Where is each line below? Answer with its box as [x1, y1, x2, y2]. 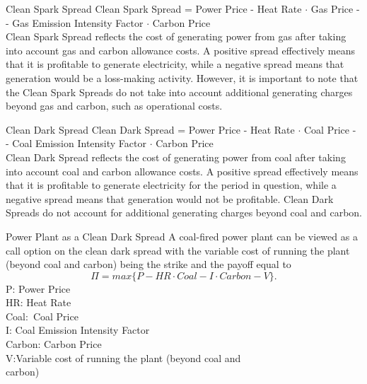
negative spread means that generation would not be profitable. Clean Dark [6, 191, 334, 206]
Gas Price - [310, 1, 360, 16]
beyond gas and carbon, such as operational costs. [6, 98, 223, 113]
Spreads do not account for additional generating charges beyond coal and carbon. [6, 205, 363, 220]
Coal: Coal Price [6, 308, 78, 323]
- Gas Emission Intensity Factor [6, 15, 144, 30]
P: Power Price [6, 281, 71, 296]
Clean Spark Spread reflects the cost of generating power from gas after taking [6, 29, 346, 44]
